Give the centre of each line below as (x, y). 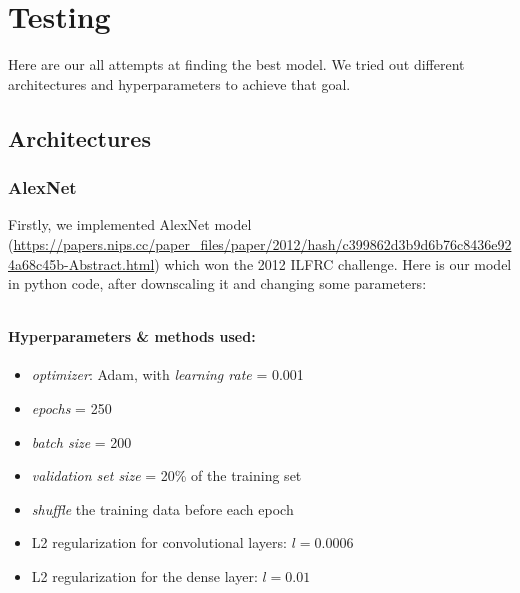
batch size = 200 (81, 441)
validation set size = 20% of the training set (166, 475)
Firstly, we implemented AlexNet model (130, 224)
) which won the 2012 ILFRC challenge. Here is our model (333, 263)
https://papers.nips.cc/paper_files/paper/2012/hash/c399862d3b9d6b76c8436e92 (262, 243)
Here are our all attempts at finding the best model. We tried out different (236, 64)
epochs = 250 (71, 408)
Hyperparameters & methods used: (132, 336)
